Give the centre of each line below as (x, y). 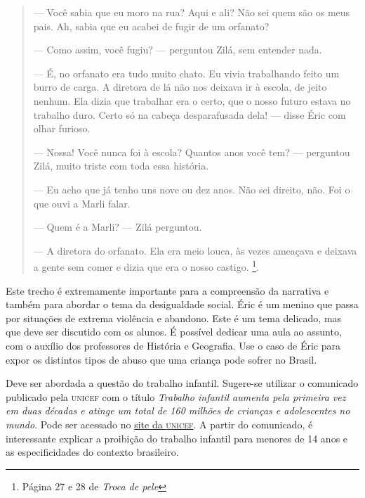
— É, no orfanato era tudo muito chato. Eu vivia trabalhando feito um (186, 73)
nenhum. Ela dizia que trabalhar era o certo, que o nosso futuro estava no (192, 100)
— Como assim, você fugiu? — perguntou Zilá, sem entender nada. (178, 50)
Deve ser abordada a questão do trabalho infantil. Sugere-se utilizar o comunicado (182, 383)
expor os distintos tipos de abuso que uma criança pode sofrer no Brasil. (161, 359)
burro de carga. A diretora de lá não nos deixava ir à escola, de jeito (180, 87)
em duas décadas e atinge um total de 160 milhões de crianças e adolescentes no (178, 410)
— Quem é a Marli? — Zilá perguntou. (118, 227)
